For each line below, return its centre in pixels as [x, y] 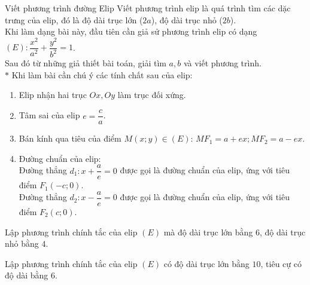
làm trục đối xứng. [152, 95]
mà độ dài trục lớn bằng [208, 232]
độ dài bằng [27, 275]
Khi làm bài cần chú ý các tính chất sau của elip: [102, 74]
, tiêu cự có [281, 263]
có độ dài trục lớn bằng [206, 263]
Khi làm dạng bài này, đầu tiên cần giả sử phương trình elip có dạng [131, 31]
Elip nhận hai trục [53, 95]
